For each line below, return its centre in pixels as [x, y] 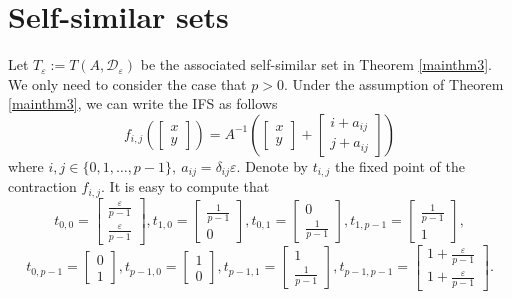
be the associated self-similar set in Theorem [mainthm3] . [316, 64]
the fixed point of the [399, 165]
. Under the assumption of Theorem [393, 83]
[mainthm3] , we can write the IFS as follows [143, 103]
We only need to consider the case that [127, 83]
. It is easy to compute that [185, 186]
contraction [42, 186]
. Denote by [272, 165]
